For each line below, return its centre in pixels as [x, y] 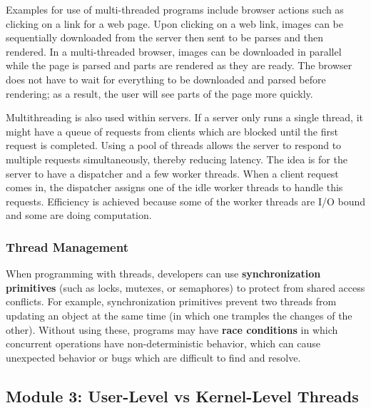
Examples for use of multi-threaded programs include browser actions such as [175, 9]
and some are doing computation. [79, 215]
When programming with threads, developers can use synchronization [163, 274]
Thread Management [67, 246]
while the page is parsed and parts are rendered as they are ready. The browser [179, 65]
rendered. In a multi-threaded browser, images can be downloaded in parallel [174, 51]
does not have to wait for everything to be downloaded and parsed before [166, 79]
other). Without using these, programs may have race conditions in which [172, 329]
